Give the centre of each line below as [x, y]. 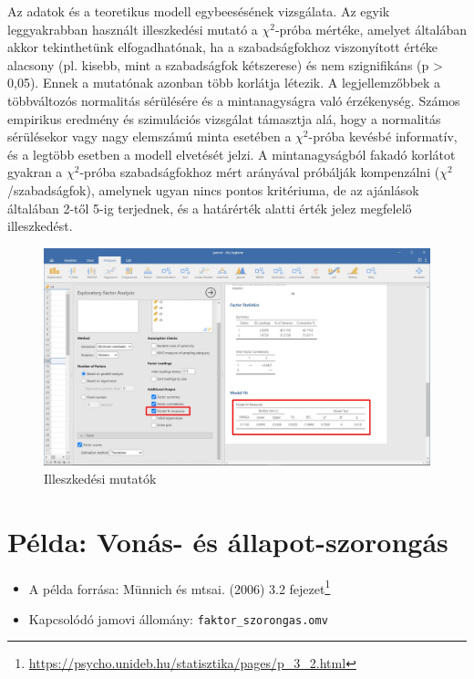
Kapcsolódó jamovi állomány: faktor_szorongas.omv [178, 618]
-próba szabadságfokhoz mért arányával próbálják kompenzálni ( [260, 172]
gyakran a [35, 172]
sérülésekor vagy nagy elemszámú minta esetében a [149, 136]
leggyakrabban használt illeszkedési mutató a [133, 29]
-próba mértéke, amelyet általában [371, 29]
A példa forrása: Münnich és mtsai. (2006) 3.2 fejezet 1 [180, 587]
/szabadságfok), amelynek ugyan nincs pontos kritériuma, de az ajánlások [213, 189]
